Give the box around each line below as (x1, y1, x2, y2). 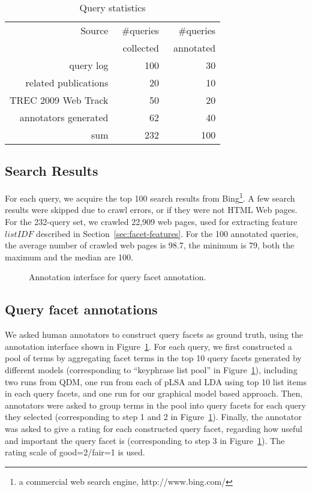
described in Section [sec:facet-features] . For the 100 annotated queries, (36, 227, 299, 239)
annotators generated (19, 110, 109, 124)
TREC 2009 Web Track (10, 93, 109, 107)
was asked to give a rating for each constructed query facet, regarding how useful (5, 422, 302, 434)
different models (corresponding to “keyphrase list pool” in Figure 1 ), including (5, 364, 298, 376)
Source (80, 23, 109, 37)
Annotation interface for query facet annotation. (29, 271, 206, 283)
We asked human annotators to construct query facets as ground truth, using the (5, 328, 303, 341)
